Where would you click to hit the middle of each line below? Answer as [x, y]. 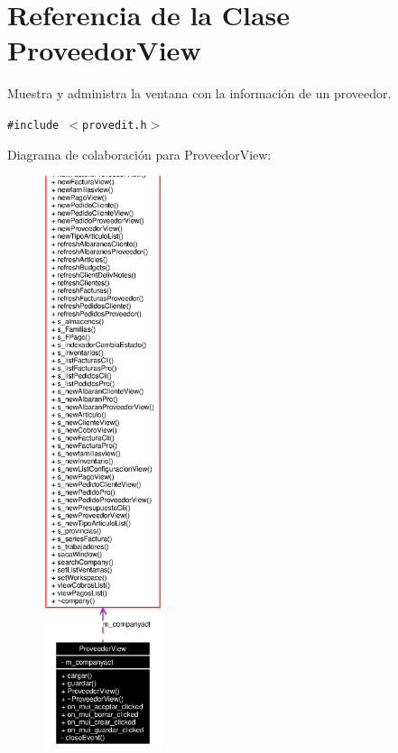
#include [33, 125]
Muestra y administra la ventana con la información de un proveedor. [199, 93]
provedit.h [115, 125]
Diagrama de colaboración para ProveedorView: [139, 154]
